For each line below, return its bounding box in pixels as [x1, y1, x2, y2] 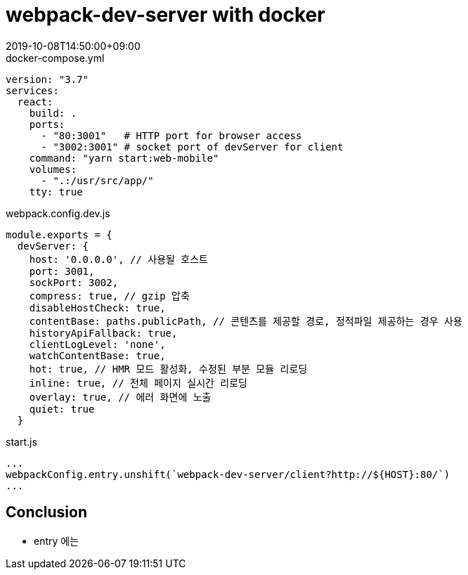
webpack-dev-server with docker [6, 3, 325, 27]
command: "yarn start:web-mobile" [29, 152, 219, 164]
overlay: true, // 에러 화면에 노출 [29, 391, 212, 403]
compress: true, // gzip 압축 [29, 290, 190, 302]
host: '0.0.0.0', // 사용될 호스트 [29, 253, 208, 265]
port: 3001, [29, 265, 95, 277]
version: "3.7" [6, 73, 89, 85]
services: [6, 84, 59, 96]
